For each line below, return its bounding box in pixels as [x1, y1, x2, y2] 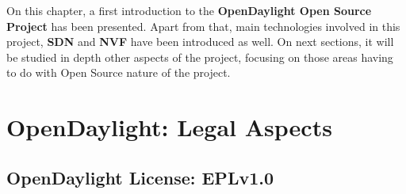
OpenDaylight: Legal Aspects [6, 111, 332, 143]
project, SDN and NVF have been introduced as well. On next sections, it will [6, 33, 394, 50]
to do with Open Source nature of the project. [6, 64, 231, 81]
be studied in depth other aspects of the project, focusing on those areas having [6, 48, 393, 65]
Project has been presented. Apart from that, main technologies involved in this [6, 17, 400, 34]
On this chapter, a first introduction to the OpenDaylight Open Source [6, 2, 372, 18]
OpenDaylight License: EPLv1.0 [6, 165, 274, 189]
